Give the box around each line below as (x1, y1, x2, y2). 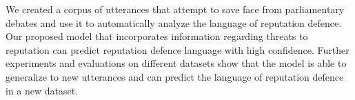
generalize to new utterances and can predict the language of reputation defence (6, 69, 344, 83)
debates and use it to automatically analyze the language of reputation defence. (6, 15, 342, 30)
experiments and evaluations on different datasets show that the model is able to (6, 56, 347, 70)
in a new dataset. (6, 83, 79, 97)
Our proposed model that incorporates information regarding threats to (6, 29, 308, 43)
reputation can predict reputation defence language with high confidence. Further (6, 42, 349, 57)
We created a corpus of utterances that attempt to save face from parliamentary (6, 2, 345, 16)
